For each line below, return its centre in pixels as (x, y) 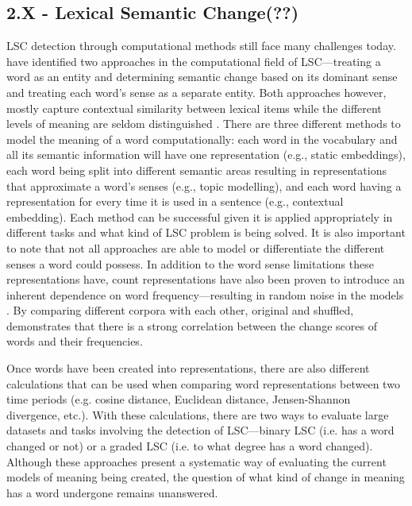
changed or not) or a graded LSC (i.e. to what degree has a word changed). (190, 446)
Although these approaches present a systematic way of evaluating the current (196, 461)
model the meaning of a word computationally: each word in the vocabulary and (202, 139)
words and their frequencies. (75, 341)
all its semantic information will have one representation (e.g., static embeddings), (206, 155)
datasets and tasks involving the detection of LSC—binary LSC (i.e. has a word (200, 430)
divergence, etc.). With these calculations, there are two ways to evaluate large (198, 414)
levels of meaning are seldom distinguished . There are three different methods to (204, 124)
